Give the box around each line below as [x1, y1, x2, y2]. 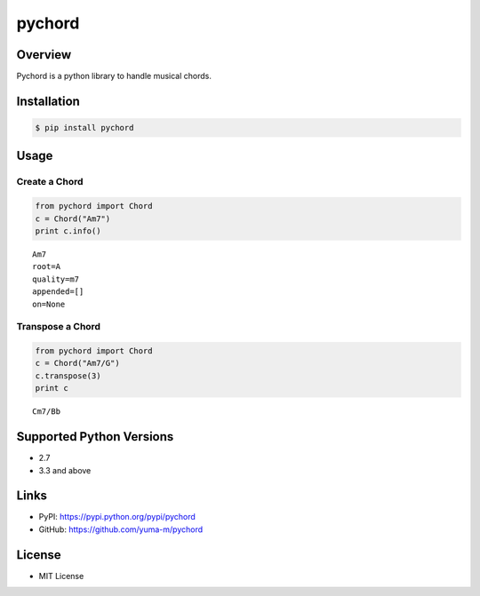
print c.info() [35, 226, 101, 235]
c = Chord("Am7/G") [35, 358, 120, 369]
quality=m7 [32, 274, 80, 284]
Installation [16, 93, 80, 108]
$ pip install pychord [35, 123, 134, 133]
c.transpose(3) [35, 370, 101, 381]
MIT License [38, 570, 84, 581]
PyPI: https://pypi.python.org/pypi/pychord [38, 512, 196, 522]
